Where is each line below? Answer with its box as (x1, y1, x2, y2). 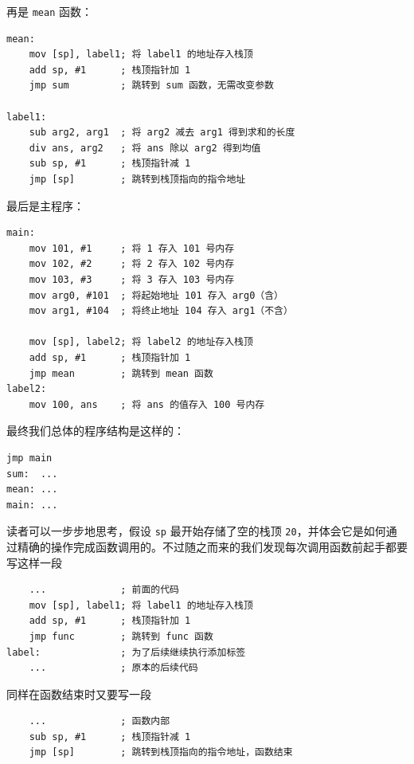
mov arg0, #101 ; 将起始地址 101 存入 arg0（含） (29, 289, 283, 301)
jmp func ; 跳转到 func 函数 (29, 630, 213, 642)
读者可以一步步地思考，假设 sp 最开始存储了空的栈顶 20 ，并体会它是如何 (6, 523, 386, 539)
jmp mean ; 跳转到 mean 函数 (29, 367, 213, 379)
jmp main (6, 452, 53, 464)
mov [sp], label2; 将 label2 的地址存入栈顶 (29, 336, 253, 348)
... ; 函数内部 (29, 715, 170, 727)
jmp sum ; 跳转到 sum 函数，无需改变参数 (29, 80, 274, 92)
